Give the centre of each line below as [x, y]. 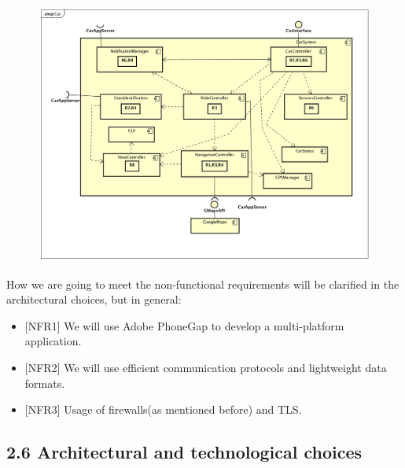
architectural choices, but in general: [94, 299]
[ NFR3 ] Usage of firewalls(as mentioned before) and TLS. [163, 409]
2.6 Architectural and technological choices [184, 452]
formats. [45, 383]
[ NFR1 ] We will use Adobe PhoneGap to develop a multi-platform [184, 325]
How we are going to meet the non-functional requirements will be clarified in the [203, 284]
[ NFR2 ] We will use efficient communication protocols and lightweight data [206, 367]
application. [53, 341]
